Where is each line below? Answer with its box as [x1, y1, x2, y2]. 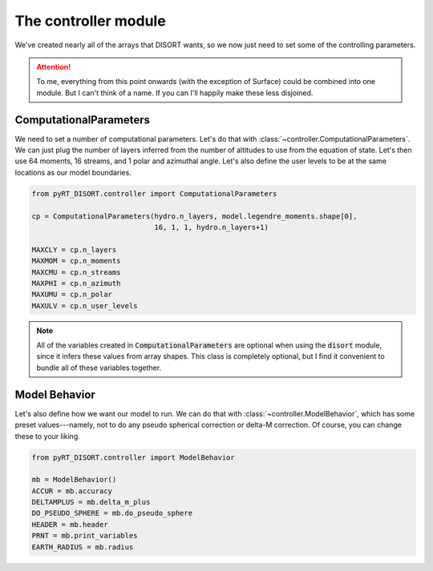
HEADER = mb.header [31, 520, 108, 529]
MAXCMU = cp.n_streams [31, 267, 121, 276]
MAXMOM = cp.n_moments [31, 256, 121, 266]
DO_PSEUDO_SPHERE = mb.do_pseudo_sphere [31, 509, 192, 518]
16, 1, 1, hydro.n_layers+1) [154, 223, 269, 231]
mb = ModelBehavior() [31, 475, 117, 485]
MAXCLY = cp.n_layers [31, 245, 117, 254]
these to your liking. [14, 431, 80, 440]
